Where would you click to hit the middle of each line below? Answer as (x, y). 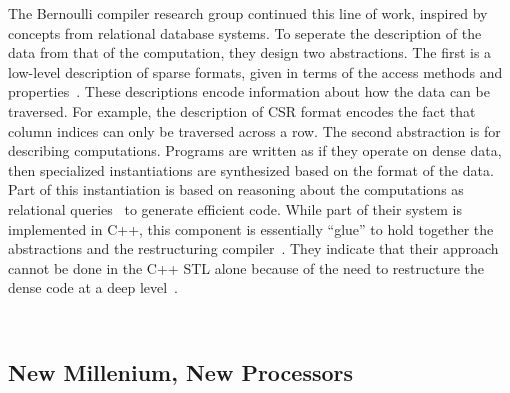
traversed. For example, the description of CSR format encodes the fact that (242, 110)
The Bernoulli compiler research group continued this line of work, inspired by (248, 13)
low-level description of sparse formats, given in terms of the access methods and (255, 71)
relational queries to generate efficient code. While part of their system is (235, 208)
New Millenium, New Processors (181, 371)
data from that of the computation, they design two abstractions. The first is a (250, 52)
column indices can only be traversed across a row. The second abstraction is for (254, 130)
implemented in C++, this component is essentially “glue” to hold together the (251, 228)
